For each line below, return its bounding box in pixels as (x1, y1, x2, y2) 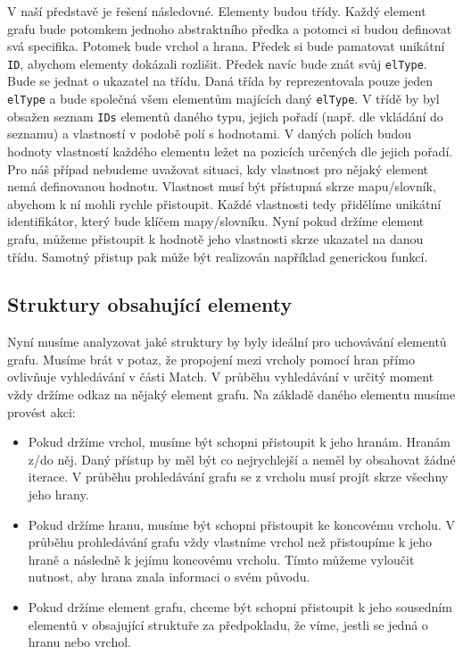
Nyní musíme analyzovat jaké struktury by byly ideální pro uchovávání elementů (7, 332, 447, 351)
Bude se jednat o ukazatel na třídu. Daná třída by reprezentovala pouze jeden (7, 71, 434, 90)
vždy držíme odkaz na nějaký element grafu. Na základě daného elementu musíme (7, 385, 456, 404)
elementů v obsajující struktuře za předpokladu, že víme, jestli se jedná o (28, 615, 428, 633)
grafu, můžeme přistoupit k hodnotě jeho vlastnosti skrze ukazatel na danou (7, 229, 424, 247)
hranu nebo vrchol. (28, 633, 132, 651)
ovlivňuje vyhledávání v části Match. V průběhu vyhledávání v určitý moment (7, 367, 434, 386)
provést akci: (7, 402, 76, 421)
